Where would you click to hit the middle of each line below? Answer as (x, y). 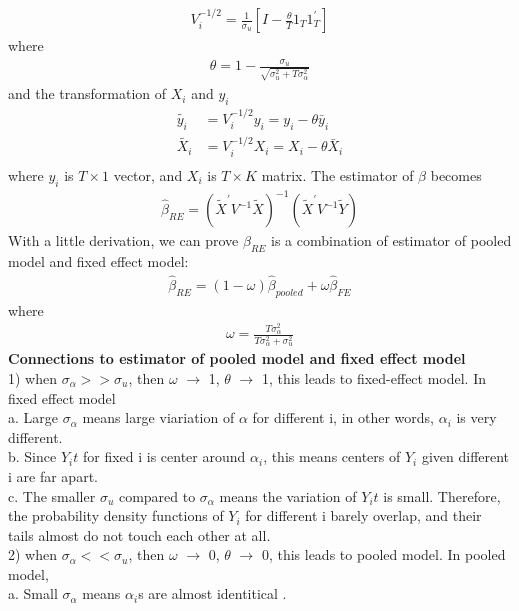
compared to (157, 495)
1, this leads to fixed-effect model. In (374, 377)
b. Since (32, 456)
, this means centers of (332, 456)
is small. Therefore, (442, 495)
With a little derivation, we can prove (123, 240)
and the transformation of (87, 93)
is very (476, 417)
